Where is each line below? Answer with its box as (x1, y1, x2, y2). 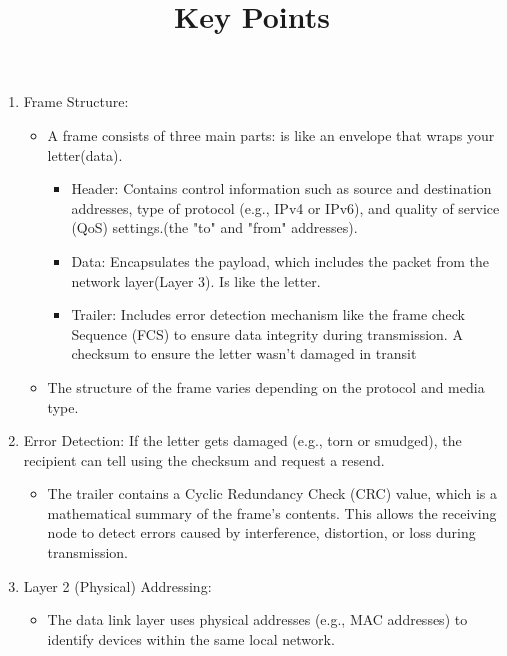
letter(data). (47, 144, 123, 165)
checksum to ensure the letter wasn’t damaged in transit (71, 343, 417, 364)
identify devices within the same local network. (47, 628, 335, 649)
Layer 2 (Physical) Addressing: (23, 575, 212, 596)
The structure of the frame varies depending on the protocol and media (47, 376, 485, 397)
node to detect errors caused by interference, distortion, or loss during (47, 522, 476, 543)
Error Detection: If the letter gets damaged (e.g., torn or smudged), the (23, 430, 462, 451)
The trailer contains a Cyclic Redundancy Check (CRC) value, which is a (47, 483, 497, 504)
